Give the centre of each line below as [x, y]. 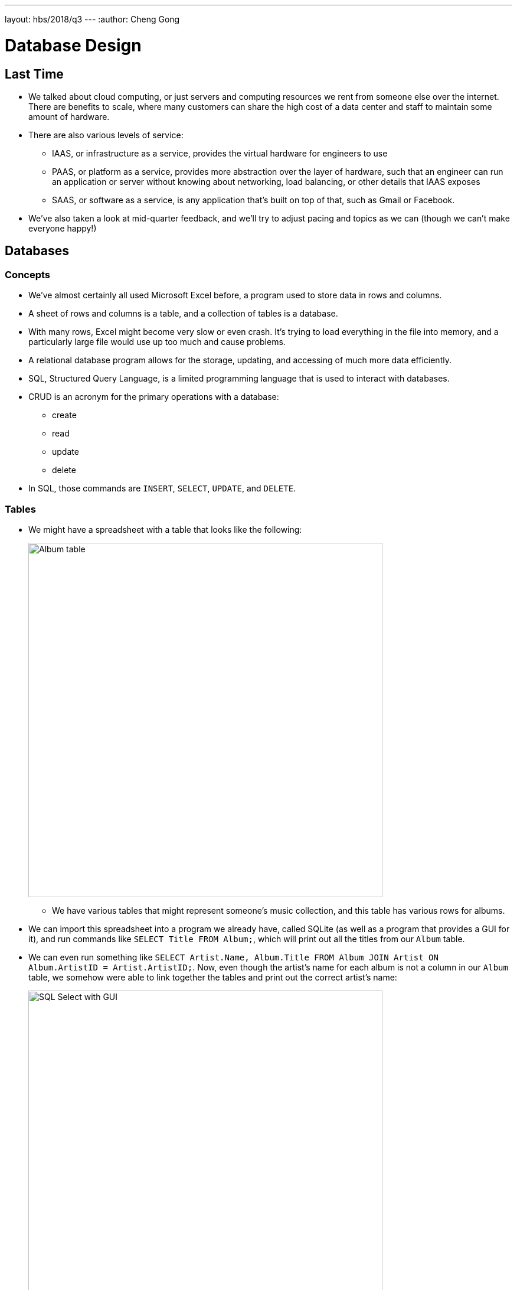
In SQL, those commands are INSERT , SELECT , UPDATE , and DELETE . [162, 488]
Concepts [28, 274]
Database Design [73, 45]
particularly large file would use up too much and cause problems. [157, 342]
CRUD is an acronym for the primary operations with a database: [154, 397]
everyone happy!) [63, 228]
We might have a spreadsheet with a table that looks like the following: [165, 529]
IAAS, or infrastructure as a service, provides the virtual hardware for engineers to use [220, 153]
